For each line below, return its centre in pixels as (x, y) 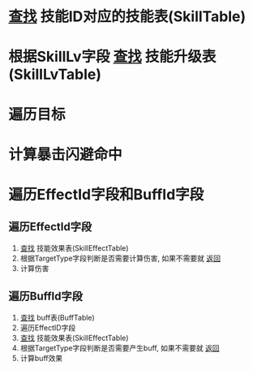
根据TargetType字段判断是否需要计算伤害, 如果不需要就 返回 (120, 258)
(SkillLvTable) (55, 75)
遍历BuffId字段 (45, 297)
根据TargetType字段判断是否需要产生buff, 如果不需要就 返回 (120, 348)
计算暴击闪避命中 (66, 154)
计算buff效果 (41, 358)
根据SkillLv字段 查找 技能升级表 (112, 57)
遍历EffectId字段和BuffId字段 (106, 194)
